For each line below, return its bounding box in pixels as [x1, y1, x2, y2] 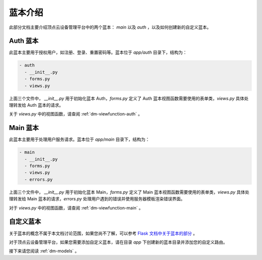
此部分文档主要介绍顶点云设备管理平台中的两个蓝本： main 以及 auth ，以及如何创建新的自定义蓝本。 [9, 24, 212, 30]
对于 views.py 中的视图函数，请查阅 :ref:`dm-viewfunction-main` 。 [9, 205, 143, 211]
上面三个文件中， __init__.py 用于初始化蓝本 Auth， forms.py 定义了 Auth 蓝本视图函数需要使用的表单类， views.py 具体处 [9, 95, 249, 101]
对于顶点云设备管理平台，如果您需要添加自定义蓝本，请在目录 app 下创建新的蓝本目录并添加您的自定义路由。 [9, 239, 228, 245]
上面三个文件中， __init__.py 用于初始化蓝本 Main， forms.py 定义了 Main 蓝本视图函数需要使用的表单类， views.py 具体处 [9, 189, 249, 195]
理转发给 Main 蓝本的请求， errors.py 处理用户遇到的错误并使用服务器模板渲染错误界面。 [9, 196, 185, 202]
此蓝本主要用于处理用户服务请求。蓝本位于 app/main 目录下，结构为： [9, 136, 150, 143]
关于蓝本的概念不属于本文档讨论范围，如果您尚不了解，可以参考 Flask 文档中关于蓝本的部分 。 [9, 230, 197, 236]
